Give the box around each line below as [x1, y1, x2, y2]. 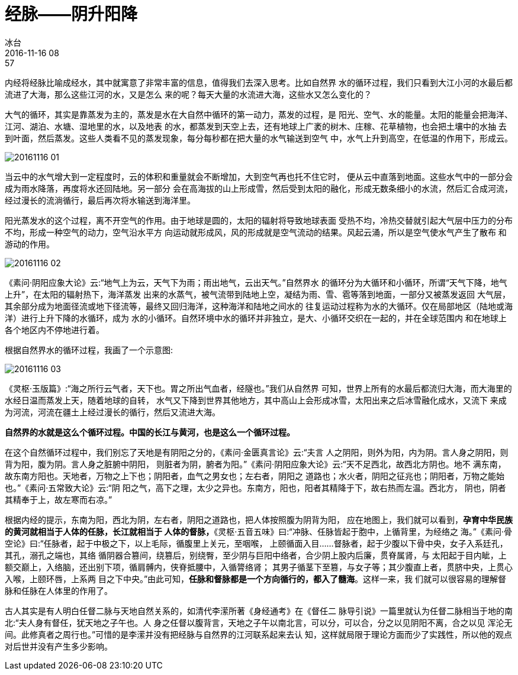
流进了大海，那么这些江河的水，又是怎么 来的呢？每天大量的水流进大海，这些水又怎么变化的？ [5, 89, 372, 99]
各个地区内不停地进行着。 [5, 324, 104, 335]
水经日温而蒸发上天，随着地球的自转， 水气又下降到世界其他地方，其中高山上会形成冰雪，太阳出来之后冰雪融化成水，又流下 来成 [5, 395, 507, 405]
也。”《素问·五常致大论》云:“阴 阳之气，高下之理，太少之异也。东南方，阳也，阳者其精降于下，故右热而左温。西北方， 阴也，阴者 [5, 482, 506, 493]
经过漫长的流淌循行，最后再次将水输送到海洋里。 [5, 195, 195, 205]
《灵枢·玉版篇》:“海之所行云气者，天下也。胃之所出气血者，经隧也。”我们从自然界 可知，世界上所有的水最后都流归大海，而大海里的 [5, 383, 512, 393]
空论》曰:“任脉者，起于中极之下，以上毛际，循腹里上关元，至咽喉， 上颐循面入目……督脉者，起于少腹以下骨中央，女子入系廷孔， [5, 538, 508, 548]
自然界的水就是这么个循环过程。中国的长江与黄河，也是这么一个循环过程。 [5, 427, 295, 437]
